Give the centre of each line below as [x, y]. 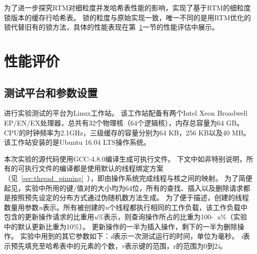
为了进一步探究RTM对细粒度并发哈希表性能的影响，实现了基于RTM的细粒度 [128, 7]
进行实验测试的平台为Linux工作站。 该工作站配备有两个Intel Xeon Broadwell [126, 113]
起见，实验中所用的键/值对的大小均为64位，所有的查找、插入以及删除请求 [124, 188]
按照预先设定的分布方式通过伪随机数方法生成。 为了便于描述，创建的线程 [130, 197]
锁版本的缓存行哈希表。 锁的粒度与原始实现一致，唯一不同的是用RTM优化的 [128, 17]
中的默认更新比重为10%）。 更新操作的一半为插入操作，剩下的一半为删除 [121, 226]
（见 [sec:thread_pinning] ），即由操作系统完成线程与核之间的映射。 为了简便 [128, 178]
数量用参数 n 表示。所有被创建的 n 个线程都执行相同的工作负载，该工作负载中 [126, 207]
